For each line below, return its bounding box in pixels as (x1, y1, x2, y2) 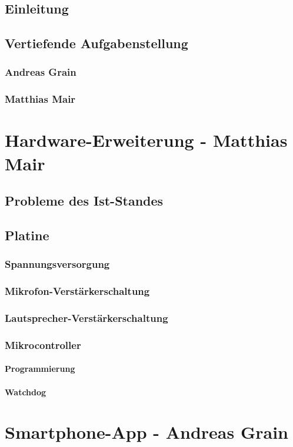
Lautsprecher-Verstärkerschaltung (5, 310, 168, 325)
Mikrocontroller (5, 337, 81, 352)
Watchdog (5, 385, 46, 398)
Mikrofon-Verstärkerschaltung (5, 284, 150, 298)
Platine (5, 226, 49, 244)
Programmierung (5, 362, 75, 375)
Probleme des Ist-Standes (5, 191, 164, 210)
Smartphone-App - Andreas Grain (5, 420, 288, 444)
